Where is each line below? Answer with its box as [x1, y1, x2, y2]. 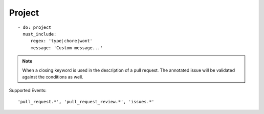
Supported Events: [9, 88, 46, 94]
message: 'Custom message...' [30, 45, 103, 51]
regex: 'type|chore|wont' [30, 38, 93, 44]
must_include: [22, 31, 57, 37]
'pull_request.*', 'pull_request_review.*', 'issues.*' [18, 99, 154, 104]
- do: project [18, 24, 51, 30]
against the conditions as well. [22, 74, 83, 80]
